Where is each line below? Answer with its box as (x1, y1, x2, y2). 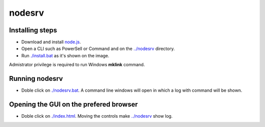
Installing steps (9, 26, 57, 34)
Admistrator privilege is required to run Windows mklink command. (9, 62, 145, 68)
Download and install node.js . (21, 39, 81, 45)
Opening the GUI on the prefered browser (9, 100, 138, 108)
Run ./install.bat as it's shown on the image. (21, 52, 110, 58)
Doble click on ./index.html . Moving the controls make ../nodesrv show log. (21, 113, 173, 119)
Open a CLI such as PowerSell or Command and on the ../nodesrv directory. (21, 46, 175, 51)
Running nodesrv (9, 75, 63, 83)
